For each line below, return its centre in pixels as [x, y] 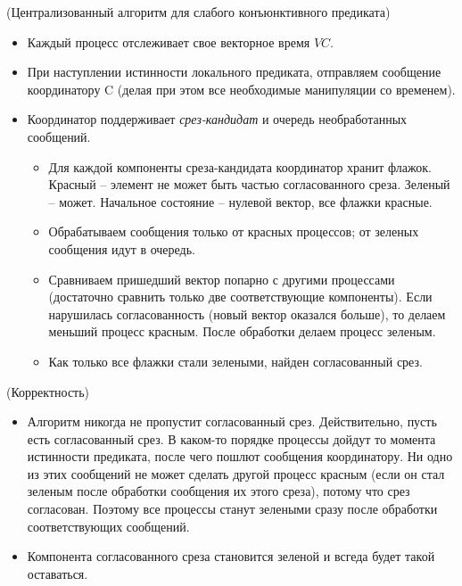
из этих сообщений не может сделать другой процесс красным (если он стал [236, 473]
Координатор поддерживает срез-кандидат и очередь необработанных [217, 119]
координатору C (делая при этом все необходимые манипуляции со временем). [241, 89]
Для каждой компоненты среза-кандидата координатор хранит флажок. [240, 166]
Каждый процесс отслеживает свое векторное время [169, 41]
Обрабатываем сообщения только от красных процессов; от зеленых [234, 231]
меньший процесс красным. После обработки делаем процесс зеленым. [242, 331]
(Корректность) [48, 391]
